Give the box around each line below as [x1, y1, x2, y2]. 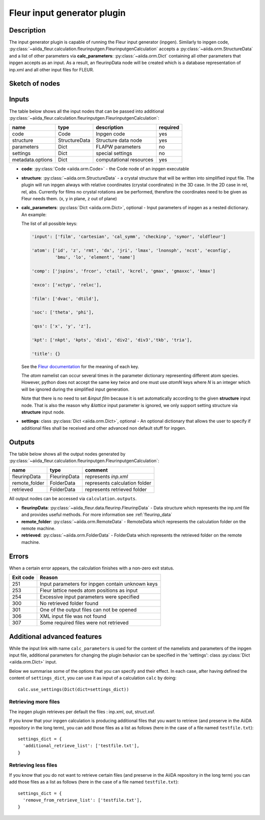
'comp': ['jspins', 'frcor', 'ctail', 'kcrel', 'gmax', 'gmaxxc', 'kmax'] [31, 268, 216, 274]
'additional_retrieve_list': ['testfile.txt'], [23, 743, 140, 749]
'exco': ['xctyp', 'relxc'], [31, 282, 102, 287]
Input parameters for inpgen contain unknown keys [40, 581, 158, 588]
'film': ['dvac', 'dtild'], [31, 296, 99, 301]
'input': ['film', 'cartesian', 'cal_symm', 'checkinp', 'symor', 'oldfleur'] [31, 234, 226, 240]
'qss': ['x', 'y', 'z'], [31, 323, 92, 329]
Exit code [12, 574, 34, 581]
